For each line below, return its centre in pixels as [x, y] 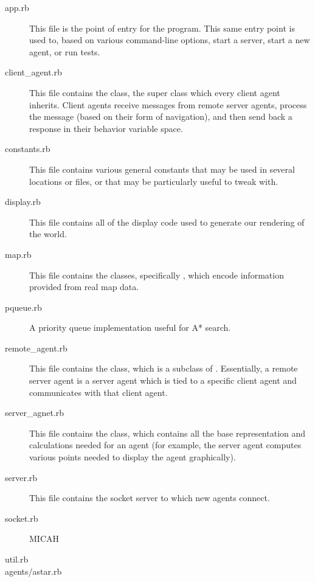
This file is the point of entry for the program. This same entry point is [162, 28]
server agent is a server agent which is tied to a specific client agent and [163, 380]
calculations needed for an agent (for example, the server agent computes [165, 445]
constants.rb [28, 149]
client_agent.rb [33, 72]
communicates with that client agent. [99, 392]
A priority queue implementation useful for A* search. [130, 327]
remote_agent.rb [36, 348]
